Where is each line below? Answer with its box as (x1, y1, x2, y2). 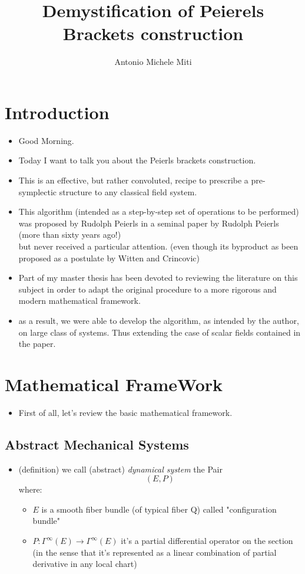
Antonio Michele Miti (114, 55, 192, 68)
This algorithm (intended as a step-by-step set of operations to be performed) (18, 205, 299, 218)
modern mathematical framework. (18, 294, 141, 307)
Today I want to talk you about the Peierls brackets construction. (18, 154, 256, 166)
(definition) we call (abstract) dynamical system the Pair (18, 463, 223, 475)
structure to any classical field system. (59, 185, 197, 198)
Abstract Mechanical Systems (5, 435, 189, 453)
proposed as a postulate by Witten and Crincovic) (18, 251, 200, 264)
